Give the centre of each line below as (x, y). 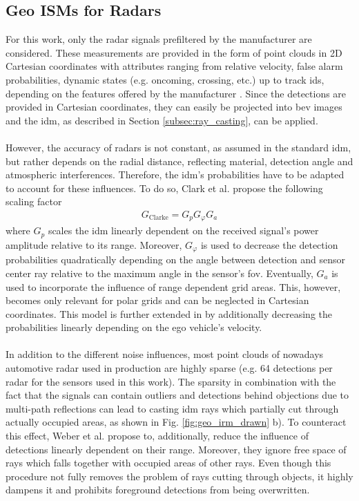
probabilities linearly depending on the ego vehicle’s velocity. (134, 327)
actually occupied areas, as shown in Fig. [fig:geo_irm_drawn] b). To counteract (176, 422)
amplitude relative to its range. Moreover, (94, 244)
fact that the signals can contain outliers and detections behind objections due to (177, 395)
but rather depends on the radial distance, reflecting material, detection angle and (179, 161)
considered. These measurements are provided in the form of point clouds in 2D (174, 52)
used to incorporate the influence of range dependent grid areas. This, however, (173, 286)
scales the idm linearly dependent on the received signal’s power (183, 230)
